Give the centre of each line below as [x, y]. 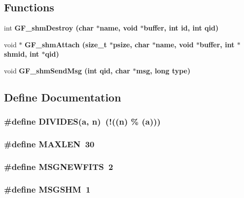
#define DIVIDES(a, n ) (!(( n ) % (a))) [82, 121]
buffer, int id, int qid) [181, 28]
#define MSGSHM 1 [47, 189]
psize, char [131, 44]
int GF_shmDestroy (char [49, 28]
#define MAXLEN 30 [49, 144]
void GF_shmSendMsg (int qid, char [67, 70]
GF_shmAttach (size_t [66, 44]
